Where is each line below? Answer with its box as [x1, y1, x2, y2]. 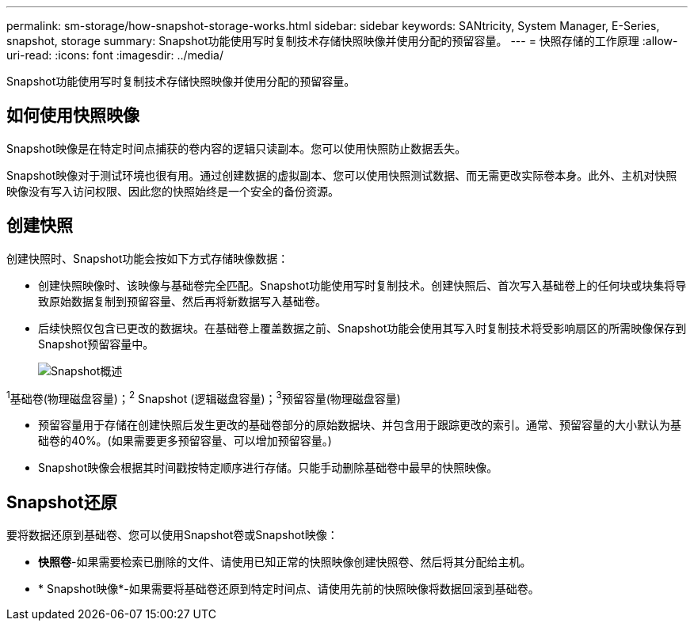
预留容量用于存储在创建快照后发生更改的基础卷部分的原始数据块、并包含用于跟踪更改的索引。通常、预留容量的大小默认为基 [38, 418, 681, 432]
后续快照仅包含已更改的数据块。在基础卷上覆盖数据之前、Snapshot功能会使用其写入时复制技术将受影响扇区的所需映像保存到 [38, 321, 687, 335]
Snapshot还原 [6, 492, 117, 512]
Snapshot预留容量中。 [38, 336, 154, 351]
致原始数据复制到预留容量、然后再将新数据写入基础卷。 [38, 294, 326, 308]
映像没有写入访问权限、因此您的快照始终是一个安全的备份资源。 [6, 184, 339, 198]
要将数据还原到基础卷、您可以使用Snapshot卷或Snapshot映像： [6, 528, 338, 542]
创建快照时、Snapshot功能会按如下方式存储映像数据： [6, 251, 289, 265]
